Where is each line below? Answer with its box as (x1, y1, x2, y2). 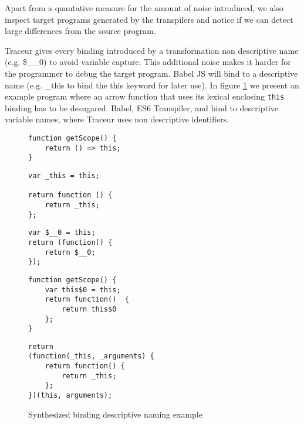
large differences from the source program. (5, 25, 156, 37)
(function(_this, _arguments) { (28, 352, 154, 361)
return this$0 (62, 305, 117, 313)
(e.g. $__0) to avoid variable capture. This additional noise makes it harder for (5, 56, 291, 68)
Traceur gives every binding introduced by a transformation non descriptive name (5, 44, 299, 56)
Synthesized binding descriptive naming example (28, 408, 202, 420)
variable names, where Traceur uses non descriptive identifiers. (5, 113, 229, 125)
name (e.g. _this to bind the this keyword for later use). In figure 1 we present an (5, 78, 299, 91)
